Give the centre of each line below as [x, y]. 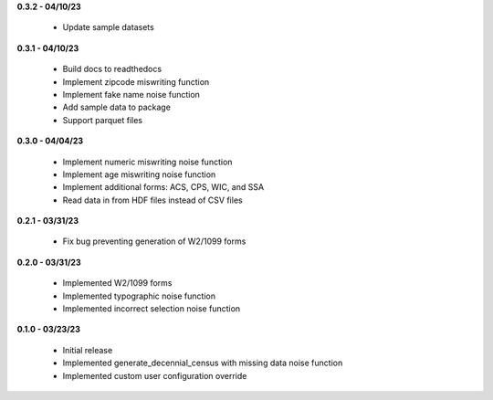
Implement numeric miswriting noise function [147, 162]
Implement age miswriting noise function [139, 174]
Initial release [88, 350]
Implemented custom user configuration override [155, 375]
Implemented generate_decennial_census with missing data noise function [203, 363]
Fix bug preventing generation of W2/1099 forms [154, 241]
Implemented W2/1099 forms [117, 283]
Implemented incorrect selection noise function [152, 309]
